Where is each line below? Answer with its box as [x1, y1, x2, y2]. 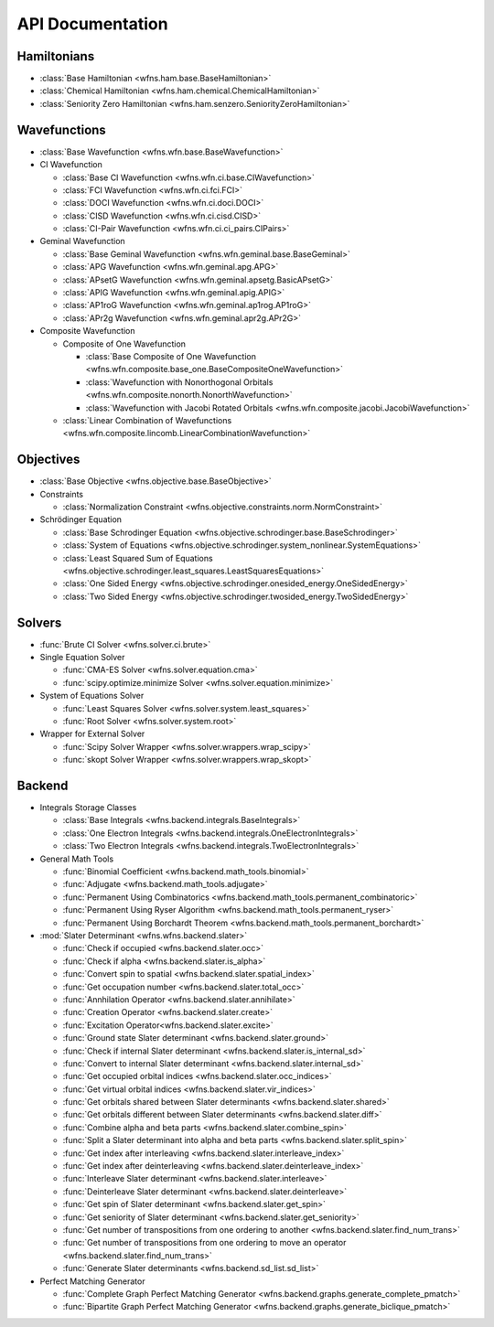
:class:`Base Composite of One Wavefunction [85, 351, 256, 361]
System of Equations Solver [39, 690, 145, 701]
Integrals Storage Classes [39, 802, 137, 813]
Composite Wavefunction [39, 326, 136, 337]
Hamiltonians [16, 48, 95, 64]
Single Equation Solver [39, 652, 125, 663]
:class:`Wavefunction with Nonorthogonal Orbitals [85, 376, 274, 388]
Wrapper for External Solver [39, 728, 145, 740]
